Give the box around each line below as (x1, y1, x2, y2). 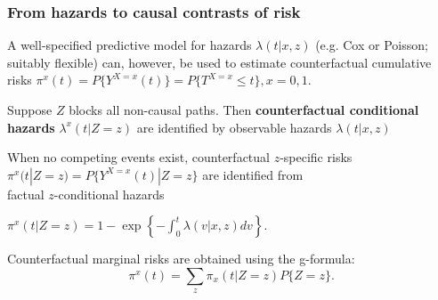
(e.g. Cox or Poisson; (315, 36, 428, 54)
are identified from (202, 165, 304, 183)
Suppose (7, 101, 53, 118)
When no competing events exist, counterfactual (7, 148, 270, 166)
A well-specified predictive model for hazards (7, 36, 252, 54)
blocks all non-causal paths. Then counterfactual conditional (69, 101, 419, 118)
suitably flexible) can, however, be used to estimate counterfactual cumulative (7, 53, 432, 71)
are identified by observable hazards (136, 118, 332, 136)
